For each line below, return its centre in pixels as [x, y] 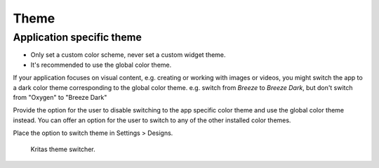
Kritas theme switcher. [63, 149]
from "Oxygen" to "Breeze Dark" [60, 97]
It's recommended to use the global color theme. [101, 65]
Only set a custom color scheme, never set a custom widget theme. [128, 55]
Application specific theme [77, 37]
